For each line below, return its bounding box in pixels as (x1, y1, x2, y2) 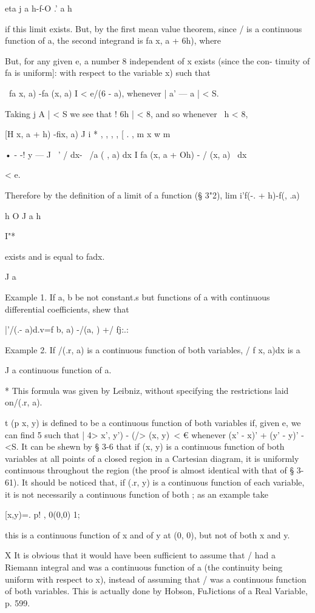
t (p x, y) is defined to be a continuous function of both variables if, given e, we (5, 416, 301, 429)
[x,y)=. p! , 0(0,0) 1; (5, 508, 80, 521)
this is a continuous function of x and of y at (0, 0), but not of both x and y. (5, 528, 290, 541)
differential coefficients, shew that (5, 302, 129, 315)
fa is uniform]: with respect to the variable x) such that (5, 66, 211, 79)
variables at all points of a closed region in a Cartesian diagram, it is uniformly (5, 452, 299, 464)
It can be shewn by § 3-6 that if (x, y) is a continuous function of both (21, 440, 285, 453)
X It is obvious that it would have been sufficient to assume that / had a (5, 549, 276, 561)
